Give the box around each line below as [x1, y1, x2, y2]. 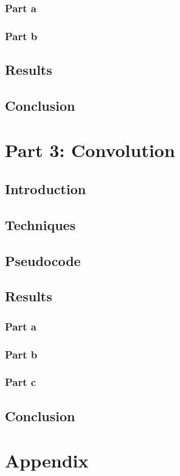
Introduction [5, 180, 86, 198]
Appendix [5, 448, 89, 473]
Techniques [5, 215, 76, 234]
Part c [5, 374, 36, 390]
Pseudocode [5, 251, 81, 270]
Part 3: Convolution [5, 138, 175, 163]
